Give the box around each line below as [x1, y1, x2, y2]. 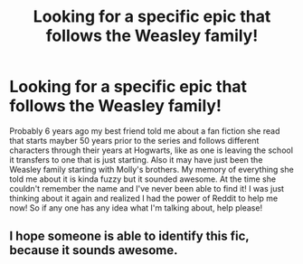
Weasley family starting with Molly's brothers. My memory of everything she [9, 164, 294, 174]
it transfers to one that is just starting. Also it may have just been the [9, 154, 263, 165]
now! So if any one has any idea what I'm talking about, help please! [9, 202, 263, 213]
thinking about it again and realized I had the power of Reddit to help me [9, 193, 279, 203]
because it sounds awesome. [9, 242, 178, 259]
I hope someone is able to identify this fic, [9, 229, 250, 244]
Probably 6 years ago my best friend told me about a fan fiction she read [9, 125, 280, 137]
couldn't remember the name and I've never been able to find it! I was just [9, 183, 285, 193]
